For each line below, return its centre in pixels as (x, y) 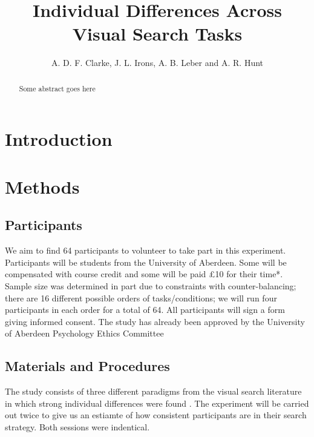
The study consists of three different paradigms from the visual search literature (153, 391)
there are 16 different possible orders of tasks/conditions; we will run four (141, 297)
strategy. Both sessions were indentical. (77, 426)
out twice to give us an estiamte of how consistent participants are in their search (156, 415)
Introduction (59, 139)
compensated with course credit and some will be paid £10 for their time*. (144, 274)
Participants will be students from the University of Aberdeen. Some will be (146, 262)
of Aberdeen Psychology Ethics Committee (84, 333)
